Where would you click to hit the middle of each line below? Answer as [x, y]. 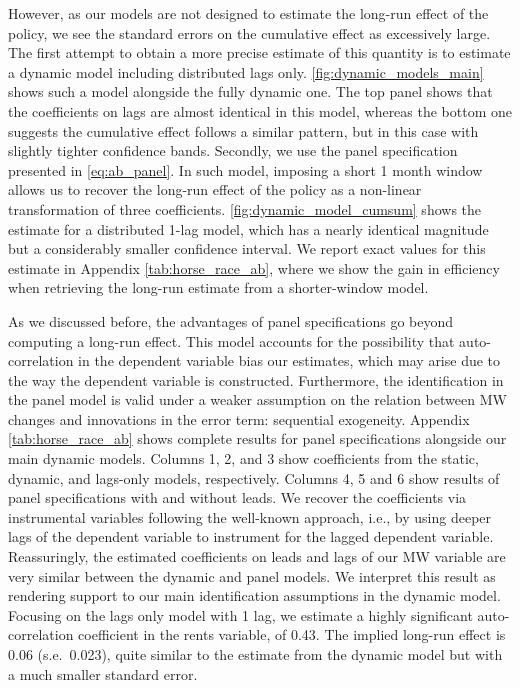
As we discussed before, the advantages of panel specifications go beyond [231, 320]
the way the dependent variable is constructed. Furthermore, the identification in [256, 379]
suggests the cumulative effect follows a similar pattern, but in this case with [243, 130]
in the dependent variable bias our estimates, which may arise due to [289, 360]
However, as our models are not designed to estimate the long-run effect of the [248, 13]
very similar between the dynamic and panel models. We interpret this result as [252, 575]
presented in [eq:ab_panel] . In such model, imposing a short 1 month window [245, 169]
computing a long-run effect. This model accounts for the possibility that [231, 340]
